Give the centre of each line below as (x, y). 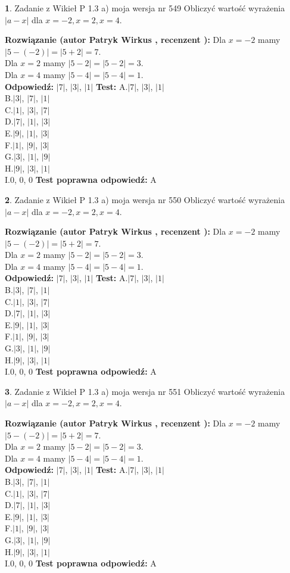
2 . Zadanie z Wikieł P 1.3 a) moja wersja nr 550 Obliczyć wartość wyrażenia (145, 199)
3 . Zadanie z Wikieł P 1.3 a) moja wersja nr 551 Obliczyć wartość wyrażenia (145, 391)
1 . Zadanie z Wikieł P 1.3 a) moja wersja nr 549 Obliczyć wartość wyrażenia (145, 8)
